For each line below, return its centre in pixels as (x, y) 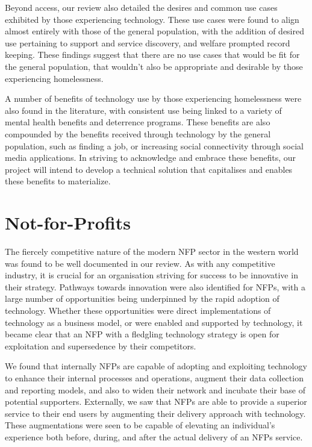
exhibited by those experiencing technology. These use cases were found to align (152, 19)
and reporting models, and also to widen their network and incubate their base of (155, 389)
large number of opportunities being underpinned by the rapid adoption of (142, 299)
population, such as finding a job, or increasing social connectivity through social (154, 145)
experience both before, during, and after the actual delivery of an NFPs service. (154, 436)
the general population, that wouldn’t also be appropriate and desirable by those (154, 66)
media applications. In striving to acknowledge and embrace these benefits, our (151, 158)
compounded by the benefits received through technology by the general (138, 133)
